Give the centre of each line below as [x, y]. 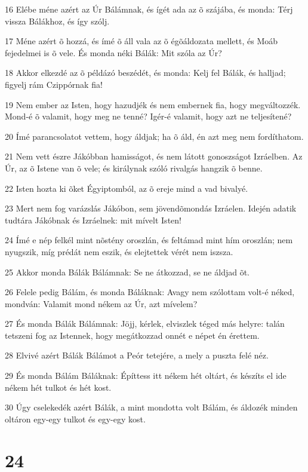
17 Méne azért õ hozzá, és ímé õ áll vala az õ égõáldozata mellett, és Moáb [141, 41]
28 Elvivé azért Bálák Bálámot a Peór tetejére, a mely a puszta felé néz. [137, 355]
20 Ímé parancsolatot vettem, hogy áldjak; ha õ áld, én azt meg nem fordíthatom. [154, 136]
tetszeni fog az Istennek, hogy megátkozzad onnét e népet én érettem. [132, 335]
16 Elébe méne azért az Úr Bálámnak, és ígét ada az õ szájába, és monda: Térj [149, 9]
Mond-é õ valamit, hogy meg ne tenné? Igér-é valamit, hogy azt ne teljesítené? [148, 116]
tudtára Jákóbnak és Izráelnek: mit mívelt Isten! [93, 220]
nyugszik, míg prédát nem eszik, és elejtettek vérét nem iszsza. [119, 251]
